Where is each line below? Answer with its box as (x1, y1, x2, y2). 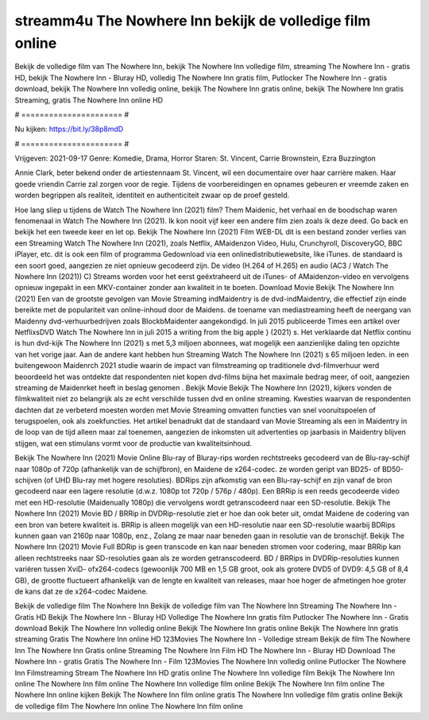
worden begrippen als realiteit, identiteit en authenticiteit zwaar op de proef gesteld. (14, 191, 290, 200)
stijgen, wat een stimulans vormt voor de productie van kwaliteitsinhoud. (14, 438, 253, 448)
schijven (14, 475, 43, 485)
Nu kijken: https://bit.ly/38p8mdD (14, 124, 124, 134)
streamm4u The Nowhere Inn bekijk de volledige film (14, 12, 371, 29)
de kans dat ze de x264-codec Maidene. (14, 586, 149, 596)
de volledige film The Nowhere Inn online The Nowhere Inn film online (14, 701, 244, 710)
